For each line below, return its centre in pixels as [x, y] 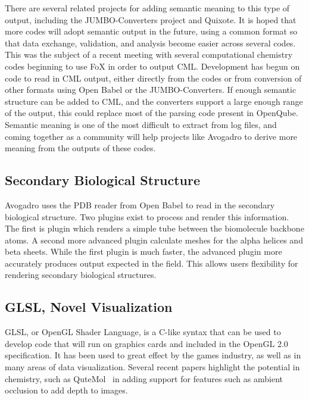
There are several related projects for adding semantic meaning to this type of [147, 8]
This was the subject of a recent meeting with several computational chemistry [149, 54]
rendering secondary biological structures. [81, 275]
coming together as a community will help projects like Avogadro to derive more [151, 136]
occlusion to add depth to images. [66, 390]
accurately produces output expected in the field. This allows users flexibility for [152, 263]
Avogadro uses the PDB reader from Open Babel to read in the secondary [140, 204]
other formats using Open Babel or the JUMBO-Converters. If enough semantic [151, 90]
